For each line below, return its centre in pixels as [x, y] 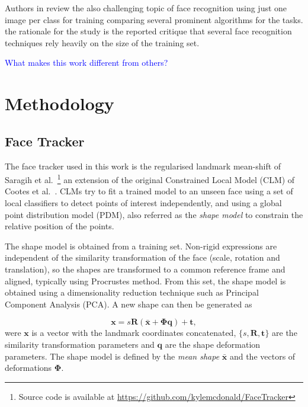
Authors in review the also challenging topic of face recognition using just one [146, 8]
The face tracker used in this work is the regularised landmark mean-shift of [143, 166]
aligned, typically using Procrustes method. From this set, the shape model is [145, 281]
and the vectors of [262, 356]
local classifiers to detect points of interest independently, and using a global [143, 202]
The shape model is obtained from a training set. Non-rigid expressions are [141, 246]
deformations [28, 368]
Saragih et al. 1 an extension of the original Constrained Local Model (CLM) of [150, 179]
